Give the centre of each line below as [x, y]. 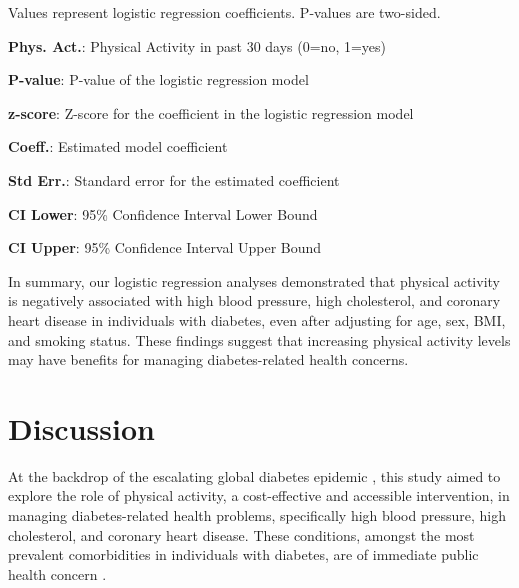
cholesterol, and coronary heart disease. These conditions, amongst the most [241, 534]
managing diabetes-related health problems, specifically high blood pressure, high [257, 515]
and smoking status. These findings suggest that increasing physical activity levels [259, 339]
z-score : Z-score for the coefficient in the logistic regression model [211, 112]
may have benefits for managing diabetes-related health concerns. [208, 359]
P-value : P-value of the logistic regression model [158, 79]
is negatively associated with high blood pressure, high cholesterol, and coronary [254, 300]
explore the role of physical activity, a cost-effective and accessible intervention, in [259, 495]
